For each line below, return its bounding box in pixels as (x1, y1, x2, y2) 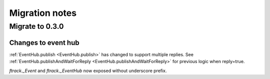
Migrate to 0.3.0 (9, 22, 64, 31)
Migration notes (9, 7, 77, 18)
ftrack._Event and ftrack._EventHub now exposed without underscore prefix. (9, 68, 167, 74)
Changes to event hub (9, 38, 79, 47)
